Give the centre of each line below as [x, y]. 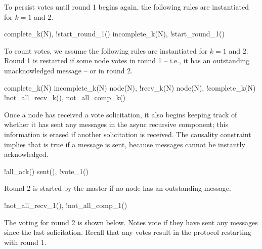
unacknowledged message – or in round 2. [69, 70]
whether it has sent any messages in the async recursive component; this [116, 124]
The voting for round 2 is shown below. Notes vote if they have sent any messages [131, 222]
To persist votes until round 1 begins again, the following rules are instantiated [127, 7]
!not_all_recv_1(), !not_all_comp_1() [66, 205]
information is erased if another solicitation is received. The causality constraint [128, 134]
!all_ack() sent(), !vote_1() [46, 171]
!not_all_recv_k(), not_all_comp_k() [65, 97]
